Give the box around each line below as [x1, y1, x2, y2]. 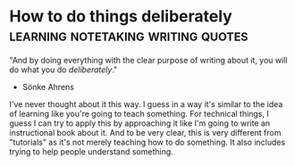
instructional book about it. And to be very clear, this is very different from [9, 127, 282, 137]
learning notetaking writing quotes [9, 25, 249, 46]
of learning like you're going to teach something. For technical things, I [9, 108, 270, 119]
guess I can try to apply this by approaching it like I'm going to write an [9, 118, 271, 129]
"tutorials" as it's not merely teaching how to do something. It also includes [9, 137, 286, 147]
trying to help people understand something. [9, 145, 174, 157]
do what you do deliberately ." [9, 64, 118, 75]
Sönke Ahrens [21, 81, 74, 92]
